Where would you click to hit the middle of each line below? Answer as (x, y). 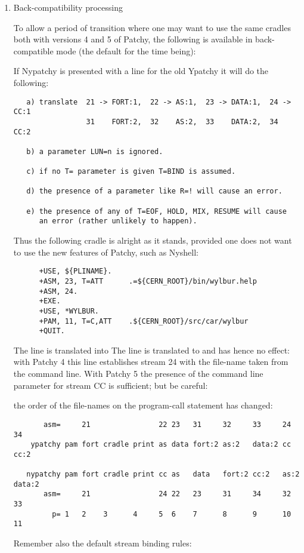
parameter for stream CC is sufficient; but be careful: (111, 385)
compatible (33, 50)
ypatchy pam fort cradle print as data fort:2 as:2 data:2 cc (161, 445)
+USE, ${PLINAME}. (75, 271)
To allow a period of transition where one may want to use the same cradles (152, 27)
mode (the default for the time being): (126, 50)
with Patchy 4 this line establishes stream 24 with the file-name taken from (151, 362)
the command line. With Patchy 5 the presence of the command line (138, 374)
